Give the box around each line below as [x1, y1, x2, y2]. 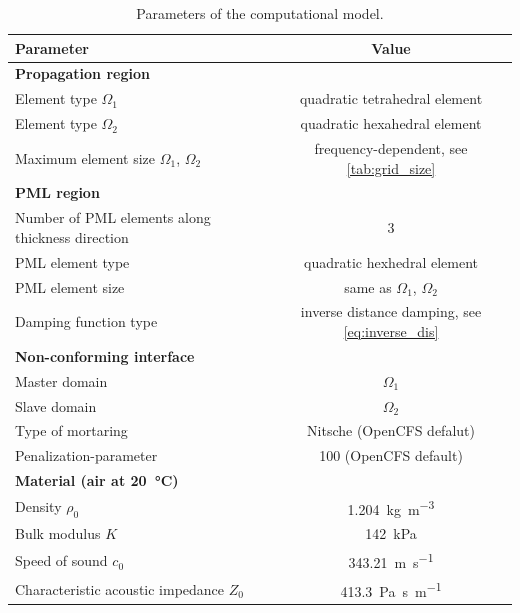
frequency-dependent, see [314, 137, 468, 158]
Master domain [15, 370, 108, 391]
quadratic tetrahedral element [299, 88, 483, 109]
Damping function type [15, 311, 158, 332]
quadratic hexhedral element [304, 251, 478, 272]
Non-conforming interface [15, 345, 195, 366]
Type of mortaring [15, 420, 128, 441]
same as [344, 276, 392, 297]
